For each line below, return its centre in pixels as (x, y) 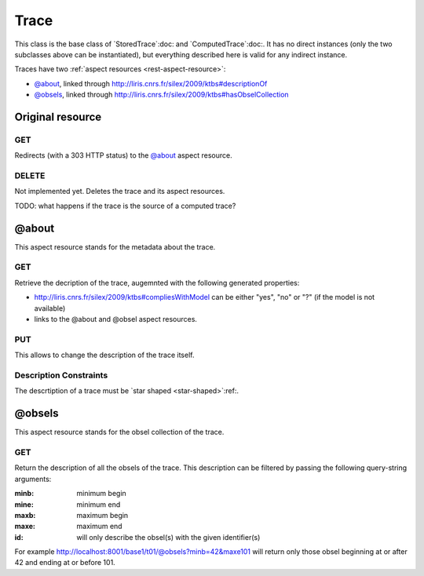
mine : (24, 504)
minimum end (99, 504)
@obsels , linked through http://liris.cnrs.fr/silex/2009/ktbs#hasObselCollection (162, 95)
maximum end (99, 527)
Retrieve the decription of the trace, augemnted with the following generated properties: (157, 283)
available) (50, 308)
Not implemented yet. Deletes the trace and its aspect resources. (120, 191)
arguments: (33, 479)
